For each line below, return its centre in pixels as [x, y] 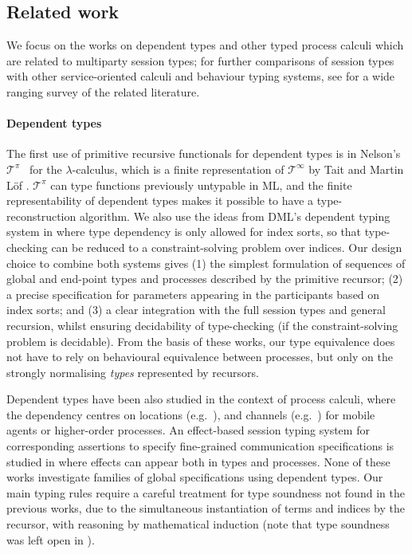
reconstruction [41, 216]
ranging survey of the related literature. [103, 91]
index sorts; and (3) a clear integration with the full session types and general [196, 310]
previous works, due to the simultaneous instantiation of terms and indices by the [206, 508]
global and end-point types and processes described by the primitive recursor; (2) [205, 279]
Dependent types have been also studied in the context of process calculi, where [201, 399]
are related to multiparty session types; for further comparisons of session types [200, 60]
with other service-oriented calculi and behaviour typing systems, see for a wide [201, 76]
